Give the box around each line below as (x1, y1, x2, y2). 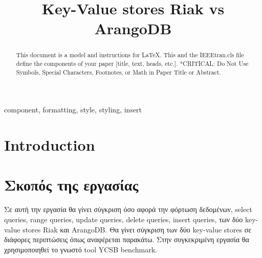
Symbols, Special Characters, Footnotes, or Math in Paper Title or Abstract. (16, 67, 221, 76)
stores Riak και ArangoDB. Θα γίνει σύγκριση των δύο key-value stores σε (23, 224, 252, 234)
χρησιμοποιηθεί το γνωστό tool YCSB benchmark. (4, 244, 157, 254)
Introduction (4, 134, 95, 155)
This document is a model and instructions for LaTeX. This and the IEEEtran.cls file (16, 51, 244, 59)
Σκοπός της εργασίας (4, 174, 139, 195)
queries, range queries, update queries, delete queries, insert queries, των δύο (4, 214, 243, 225)
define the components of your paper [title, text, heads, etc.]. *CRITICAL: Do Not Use (16, 59, 249, 68)
